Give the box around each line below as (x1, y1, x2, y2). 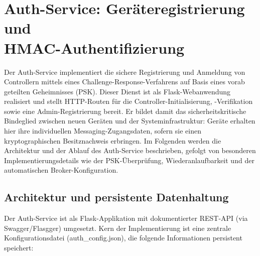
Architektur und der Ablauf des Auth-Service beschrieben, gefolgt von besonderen (4, 145, 256, 156)
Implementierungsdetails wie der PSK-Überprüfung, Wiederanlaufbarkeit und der (4, 155, 254, 165)
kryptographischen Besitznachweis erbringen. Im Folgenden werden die (4, 135, 221, 146)
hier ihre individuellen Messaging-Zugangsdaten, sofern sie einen (4, 125, 201, 136)
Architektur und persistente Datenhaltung (4, 189, 229, 205)
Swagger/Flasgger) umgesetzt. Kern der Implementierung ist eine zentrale (4, 222, 231, 233)
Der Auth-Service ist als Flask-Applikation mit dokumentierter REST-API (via (4, 213, 248, 223)
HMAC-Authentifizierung (4, 37, 185, 58)
